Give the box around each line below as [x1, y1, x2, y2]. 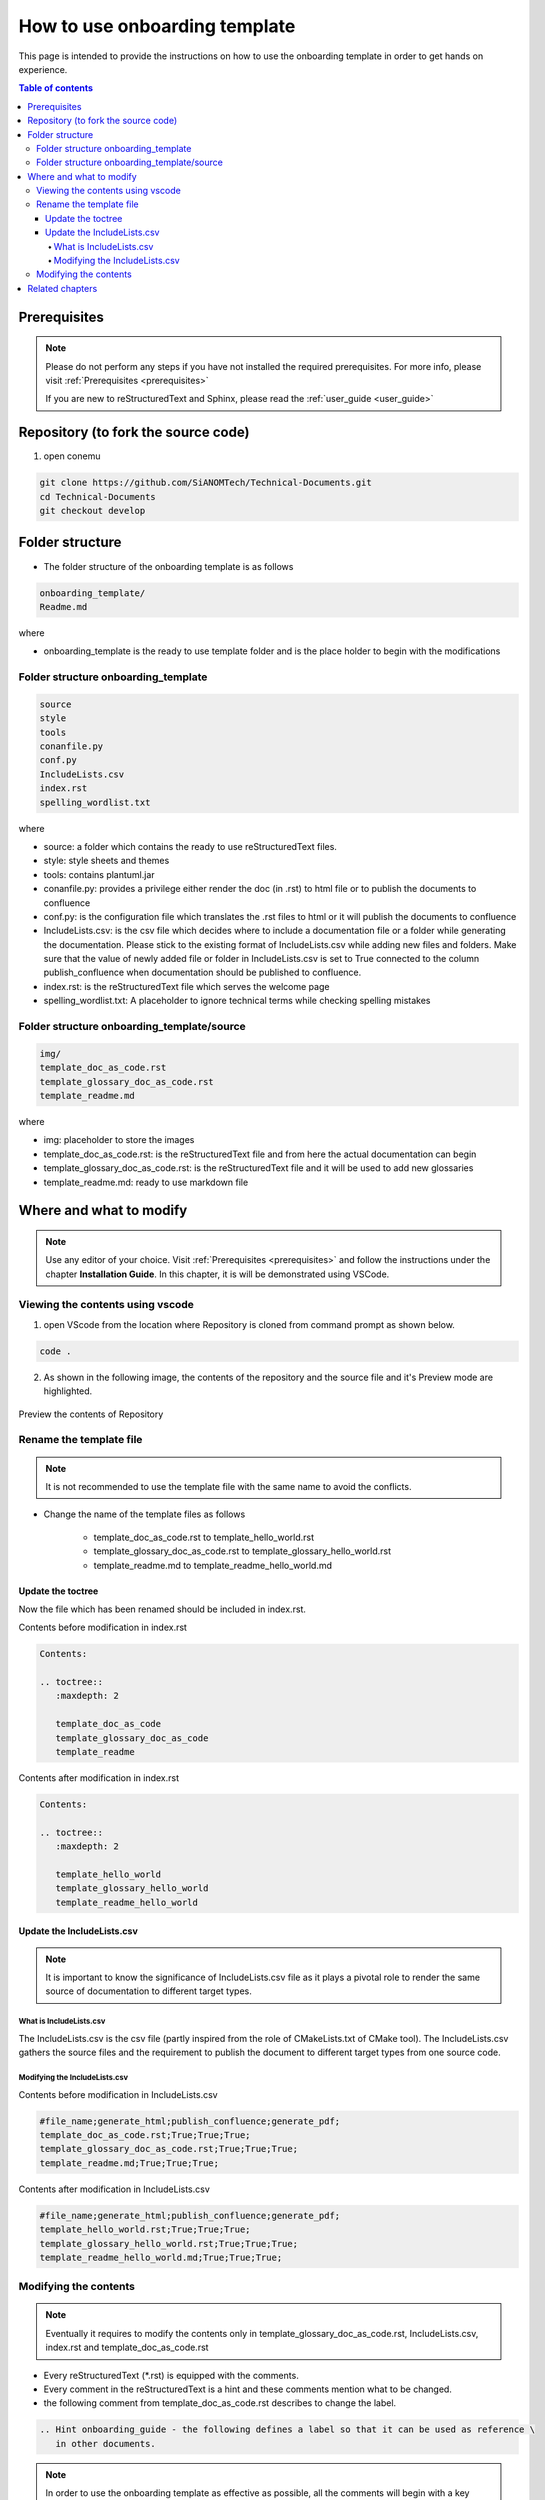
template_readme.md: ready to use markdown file [43, 1176, 249, 1188]
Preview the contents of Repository [18, 1408, 164, 1420]
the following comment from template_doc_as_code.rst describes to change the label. [43, 2397, 397, 2409]
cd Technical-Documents [39, 491, 157, 502]
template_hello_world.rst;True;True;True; [39, 2224, 251, 2235]
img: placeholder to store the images [43, 1134, 195, 1146]
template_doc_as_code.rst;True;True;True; [39, 2129, 251, 2140]
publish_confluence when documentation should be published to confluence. [43, 966, 362, 979]
